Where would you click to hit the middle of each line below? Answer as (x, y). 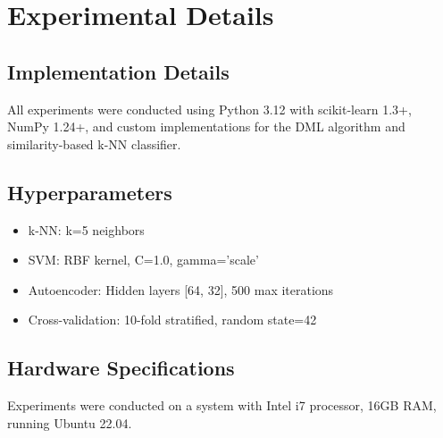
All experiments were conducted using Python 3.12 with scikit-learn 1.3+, (209, 109)
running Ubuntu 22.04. (70, 422)
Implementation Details (118, 71)
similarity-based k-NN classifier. (94, 143)
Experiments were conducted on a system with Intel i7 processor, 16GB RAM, (222, 405)
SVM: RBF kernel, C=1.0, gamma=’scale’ (143, 260)
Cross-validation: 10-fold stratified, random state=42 (172, 320)
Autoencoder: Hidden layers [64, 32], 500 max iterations (181, 289)
